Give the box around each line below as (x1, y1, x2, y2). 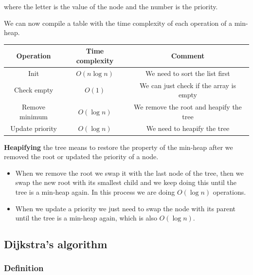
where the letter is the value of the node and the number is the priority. (4, 1, 218, 11)
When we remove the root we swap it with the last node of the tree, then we (15, 167, 244, 178)
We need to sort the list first (145, 68, 230, 78)
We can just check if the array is (139, 80, 236, 90)
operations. (213, 186, 246, 197)
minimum (19, 111, 48, 121)
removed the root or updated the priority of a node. (4, 151, 159, 162)
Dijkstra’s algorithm (4, 237, 108, 252)
